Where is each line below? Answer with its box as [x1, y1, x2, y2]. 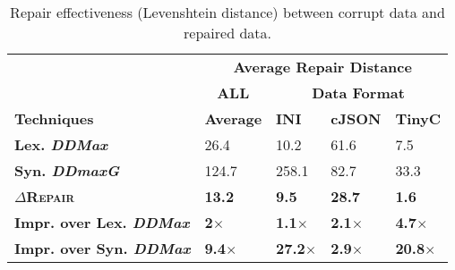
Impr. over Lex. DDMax [14, 212, 190, 232]
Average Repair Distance [233, 56, 412, 77]
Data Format [312, 82, 405, 103]
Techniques [14, 108, 94, 129]
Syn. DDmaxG [14, 160, 120, 181]
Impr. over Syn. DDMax [14, 238, 191, 258]
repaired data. [184, 22, 271, 43]
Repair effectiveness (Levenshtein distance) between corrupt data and [10, 2, 445, 22]
